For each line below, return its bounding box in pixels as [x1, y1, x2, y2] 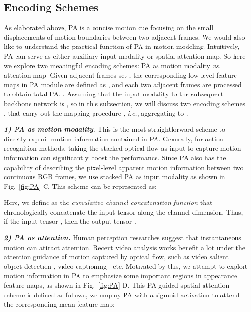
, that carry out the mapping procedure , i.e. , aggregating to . [4, 108, 188, 118]
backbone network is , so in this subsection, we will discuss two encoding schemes [4, 98, 246, 108]
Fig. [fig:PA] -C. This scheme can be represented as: [4, 181, 157, 191]
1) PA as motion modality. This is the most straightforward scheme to [4, 124, 225, 134]
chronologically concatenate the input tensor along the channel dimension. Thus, [4, 206, 243, 217]
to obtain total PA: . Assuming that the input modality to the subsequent [4, 89, 224, 99]
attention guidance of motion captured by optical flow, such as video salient [4, 251, 229, 262]
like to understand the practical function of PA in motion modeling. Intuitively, [4, 41, 240, 51]
